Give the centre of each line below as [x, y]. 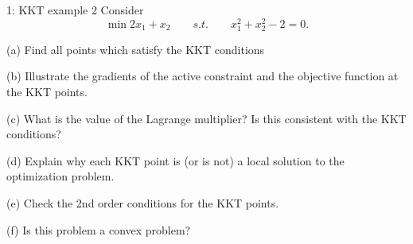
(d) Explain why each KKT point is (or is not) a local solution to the [175, 160]
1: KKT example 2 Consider [75, 10]
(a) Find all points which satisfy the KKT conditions [136, 49]
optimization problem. [60, 176]
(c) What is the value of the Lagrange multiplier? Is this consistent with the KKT [206, 118]
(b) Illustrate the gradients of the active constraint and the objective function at [203, 76]
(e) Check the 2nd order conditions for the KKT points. [143, 202]
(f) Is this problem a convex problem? [99, 229]
